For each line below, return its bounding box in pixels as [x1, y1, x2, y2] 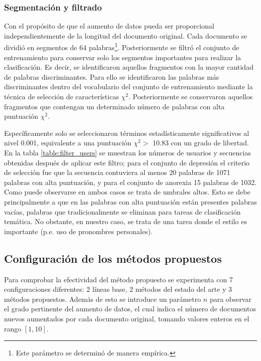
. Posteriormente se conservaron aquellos [128, 91, 253, 102]
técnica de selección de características [4, 91, 119, 102]
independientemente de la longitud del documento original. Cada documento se [4, 30, 247, 41]
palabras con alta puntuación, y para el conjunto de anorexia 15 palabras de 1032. [4, 176, 257, 187]
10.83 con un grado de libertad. [153, 137, 249, 148]
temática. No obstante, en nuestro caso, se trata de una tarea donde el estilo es [4, 216, 247, 227]
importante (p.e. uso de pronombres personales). [4, 226, 153, 236]
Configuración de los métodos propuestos [4, 250, 222, 266]
